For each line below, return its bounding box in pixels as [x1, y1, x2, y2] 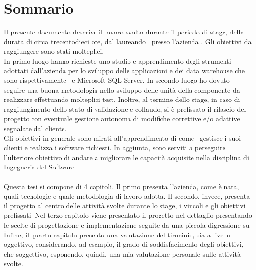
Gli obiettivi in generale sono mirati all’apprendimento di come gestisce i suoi [4, 133, 241, 143]
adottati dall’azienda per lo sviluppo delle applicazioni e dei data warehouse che [4, 65, 245, 75]
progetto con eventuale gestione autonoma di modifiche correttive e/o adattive [4, 113, 240, 124]
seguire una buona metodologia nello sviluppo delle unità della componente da [4, 84, 240, 95]
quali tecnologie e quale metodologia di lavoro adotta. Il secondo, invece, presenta [4, 191, 250, 201]
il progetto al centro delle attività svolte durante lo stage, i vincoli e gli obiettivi [4, 200, 246, 210]
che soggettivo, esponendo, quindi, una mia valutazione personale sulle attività [4, 248, 241, 259]
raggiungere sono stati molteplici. [4, 46, 104, 56]
